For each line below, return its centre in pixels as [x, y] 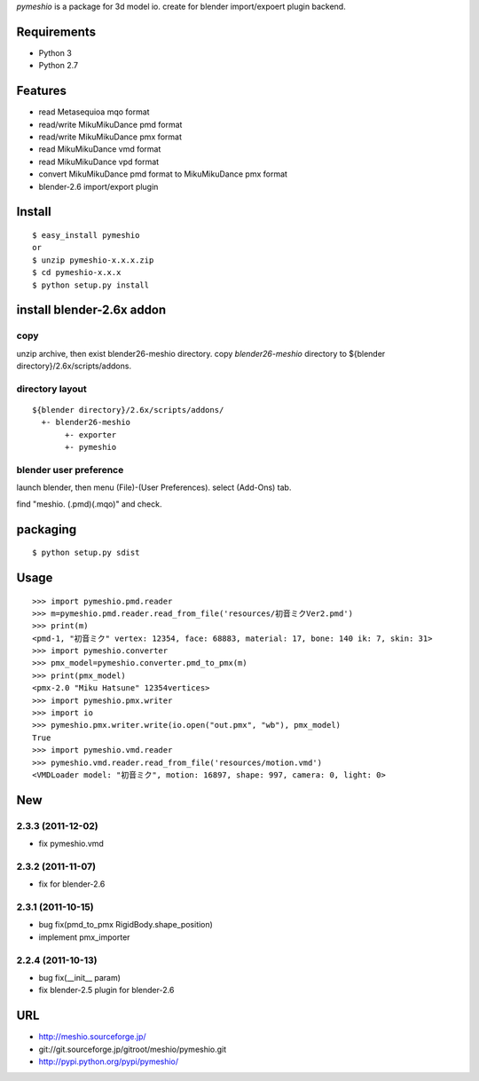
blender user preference [70, 469]
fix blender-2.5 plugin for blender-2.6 [106, 990]
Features [41, 91]
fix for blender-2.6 [72, 884]
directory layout [52, 389]
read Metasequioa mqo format [94, 112]
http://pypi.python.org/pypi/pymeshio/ [109, 1061]
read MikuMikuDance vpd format [99, 162]
